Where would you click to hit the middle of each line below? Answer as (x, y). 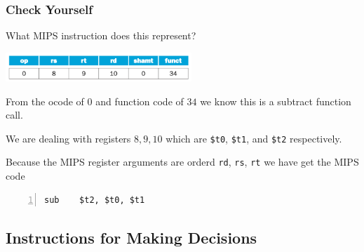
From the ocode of (45, 101)
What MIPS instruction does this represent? (101, 35)
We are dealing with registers (68, 138)
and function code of (140, 101)
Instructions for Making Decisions (132, 237)
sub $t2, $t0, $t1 (95, 200)
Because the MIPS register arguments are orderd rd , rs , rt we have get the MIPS (182, 162)
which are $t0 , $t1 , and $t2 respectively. (254, 138)
